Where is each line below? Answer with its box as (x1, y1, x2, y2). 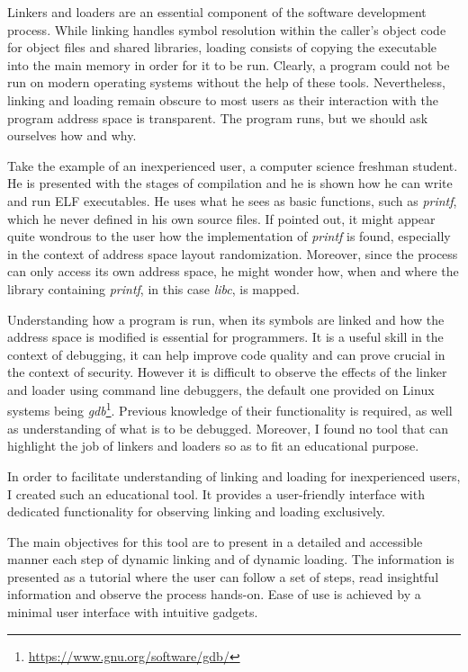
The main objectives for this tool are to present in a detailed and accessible (7, 532, 423, 551)
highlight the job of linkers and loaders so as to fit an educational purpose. (7, 436, 419, 455)
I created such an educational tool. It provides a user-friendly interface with (7, 484, 425, 503)
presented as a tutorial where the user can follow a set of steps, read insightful (7, 567, 439, 586)
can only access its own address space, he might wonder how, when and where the (7, 262, 459, 281)
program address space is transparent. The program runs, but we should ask (7, 108, 428, 127)
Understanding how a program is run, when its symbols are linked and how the (7, 309, 445, 328)
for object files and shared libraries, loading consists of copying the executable (7, 38, 437, 57)
